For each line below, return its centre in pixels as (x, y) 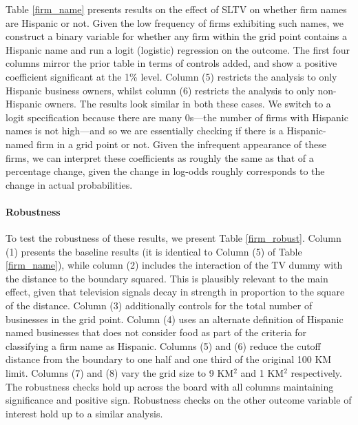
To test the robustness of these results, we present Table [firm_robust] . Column (173, 238)
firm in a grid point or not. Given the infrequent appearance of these (181, 144)
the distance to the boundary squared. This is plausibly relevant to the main (167, 278)
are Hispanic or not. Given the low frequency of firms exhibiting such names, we (175, 22)
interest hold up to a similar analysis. (84, 413)
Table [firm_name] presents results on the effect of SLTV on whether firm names (176, 9)
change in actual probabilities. (69, 184)
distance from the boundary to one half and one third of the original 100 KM (169, 359)
